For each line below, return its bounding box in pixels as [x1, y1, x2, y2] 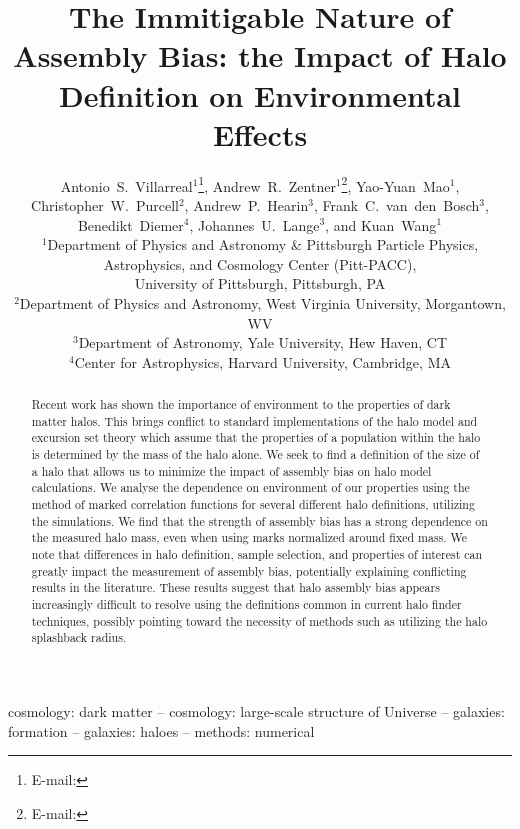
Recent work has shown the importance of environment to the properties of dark [31, 396, 451, 413]
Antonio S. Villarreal [60, 175, 193, 196]
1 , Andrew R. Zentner [198, 172, 336, 196]
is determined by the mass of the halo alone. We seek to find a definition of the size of [31, 446, 480, 463]
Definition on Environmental [58, 74, 462, 115]
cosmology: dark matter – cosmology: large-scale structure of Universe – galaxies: [8, 700, 505, 721]
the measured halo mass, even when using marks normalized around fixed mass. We [31, 529, 468, 546]
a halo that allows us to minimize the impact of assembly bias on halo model [31, 462, 432, 479]
